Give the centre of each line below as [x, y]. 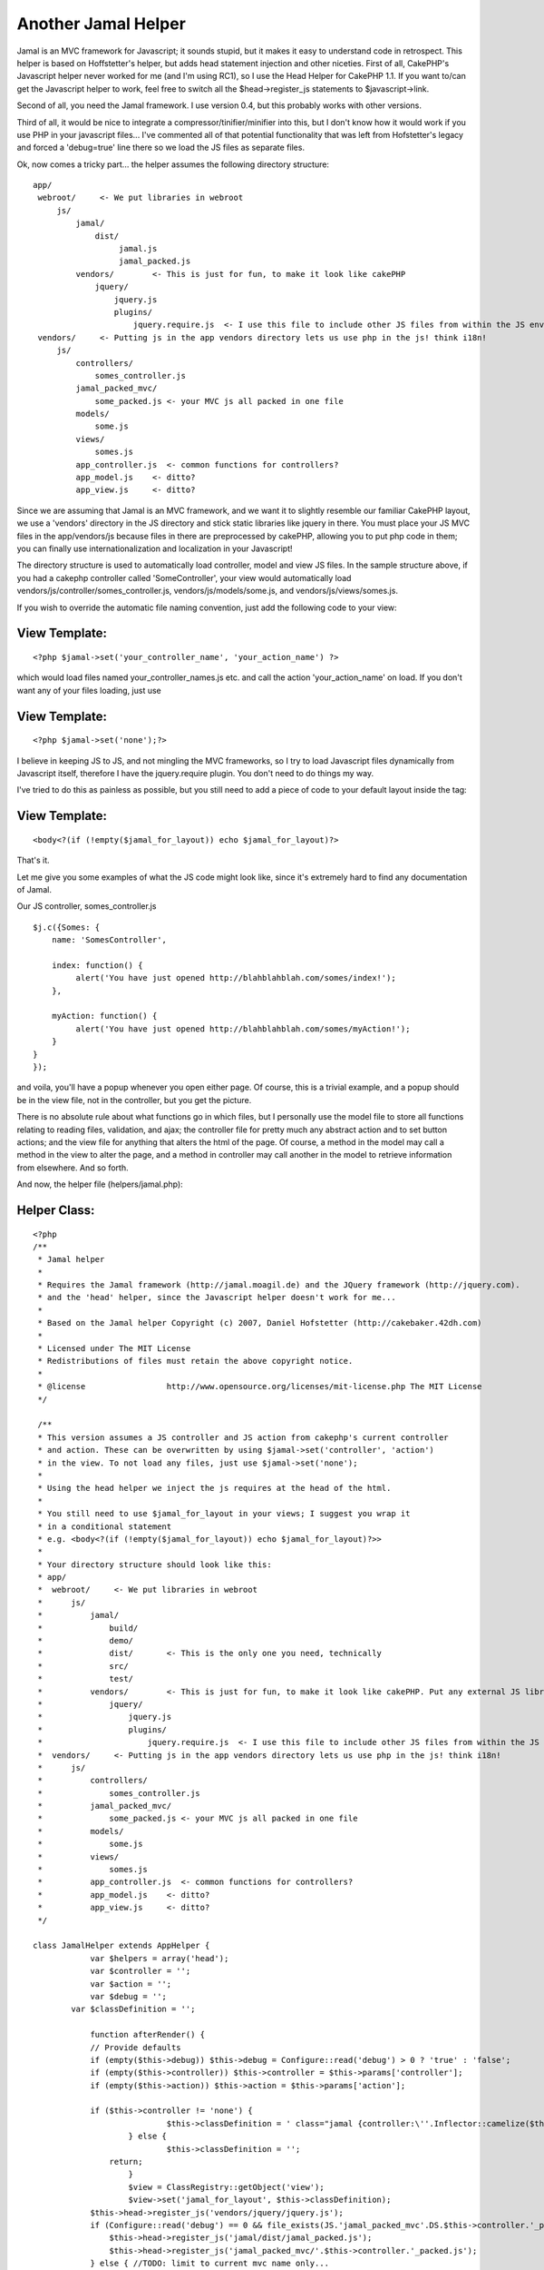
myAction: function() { [104, 1016]
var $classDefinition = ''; [133, 2009]
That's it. [33, 860]
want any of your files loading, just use [89, 690]
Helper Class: [56, 1210]
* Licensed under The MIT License [114, 1349]
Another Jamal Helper [101, 24]
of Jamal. [34, 889]
